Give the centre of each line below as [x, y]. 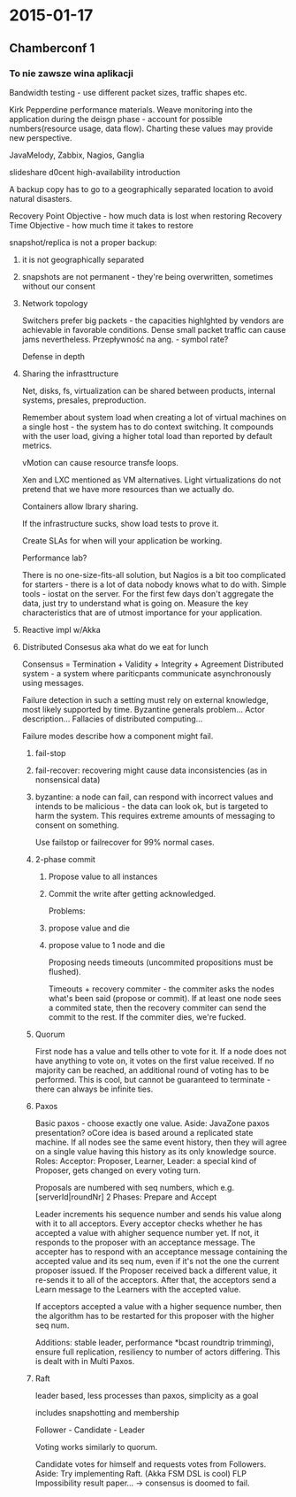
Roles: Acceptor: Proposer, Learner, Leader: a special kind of [146, 1161]
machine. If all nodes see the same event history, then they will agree [161, 1142]
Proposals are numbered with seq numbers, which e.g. [135, 1187]
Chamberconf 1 [52, 48]
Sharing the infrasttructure [70, 374]
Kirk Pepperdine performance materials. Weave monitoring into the [131, 109]
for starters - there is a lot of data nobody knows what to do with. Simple [154, 584]
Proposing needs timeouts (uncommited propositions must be [161, 962]
